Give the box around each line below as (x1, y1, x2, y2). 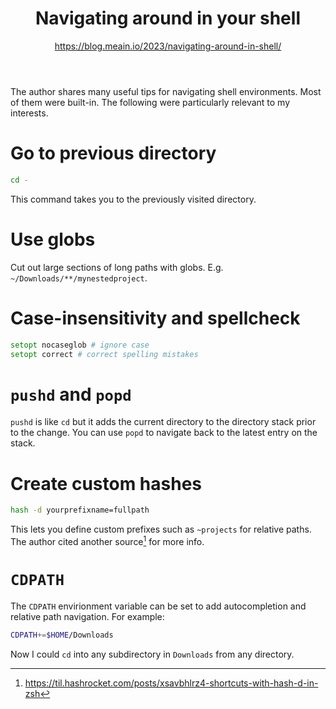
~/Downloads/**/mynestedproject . (10, 272, 148, 284)
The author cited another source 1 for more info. (10, 534, 205, 547)
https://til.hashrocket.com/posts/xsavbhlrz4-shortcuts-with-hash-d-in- (24, 677, 319, 689)
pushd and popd (10, 383, 132, 406)
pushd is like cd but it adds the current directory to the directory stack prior (10, 416, 317, 428)
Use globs (10, 228, 96, 251)
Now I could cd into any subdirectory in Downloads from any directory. (10, 648, 295, 660)
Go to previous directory (10, 142, 217, 165)
